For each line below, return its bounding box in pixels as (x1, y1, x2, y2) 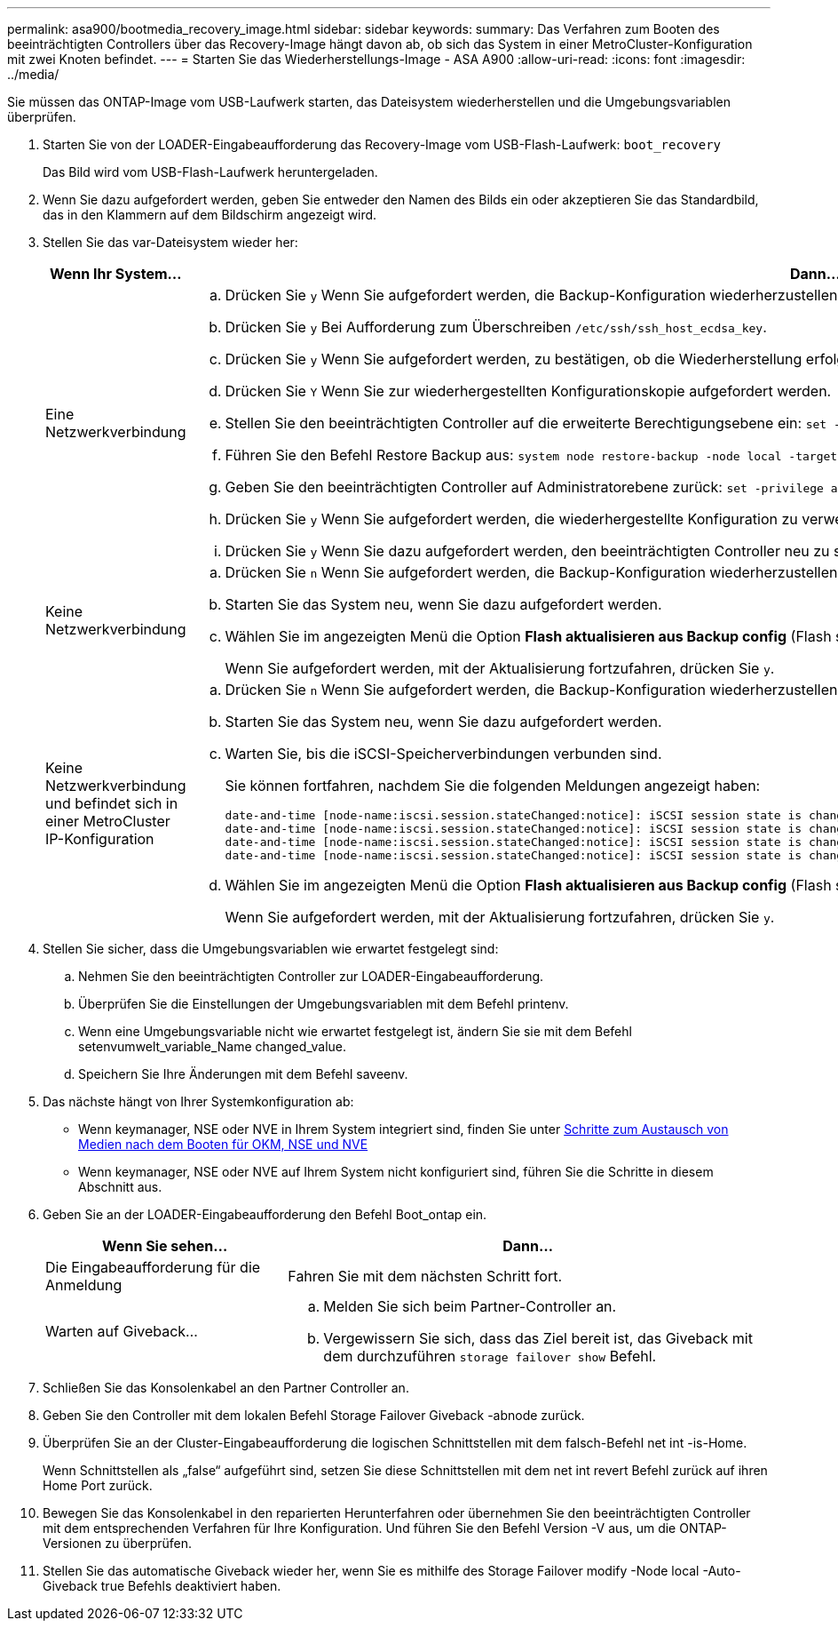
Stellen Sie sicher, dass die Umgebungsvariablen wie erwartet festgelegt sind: (43, 941, 499, 956)
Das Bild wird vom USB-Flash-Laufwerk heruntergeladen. (43, 164, 378, 180)
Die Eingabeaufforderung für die (45, 1258, 261, 1276)
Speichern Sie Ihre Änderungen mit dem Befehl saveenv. (78, 1066, 408, 1081)
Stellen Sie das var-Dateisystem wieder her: (43, 235, 298, 250)
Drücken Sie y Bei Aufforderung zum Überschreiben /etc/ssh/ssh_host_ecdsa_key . (225, 318, 767, 336)
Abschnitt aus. (78, 1179, 162, 1194)
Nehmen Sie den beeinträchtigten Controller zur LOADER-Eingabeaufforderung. (78, 969, 544, 984)
